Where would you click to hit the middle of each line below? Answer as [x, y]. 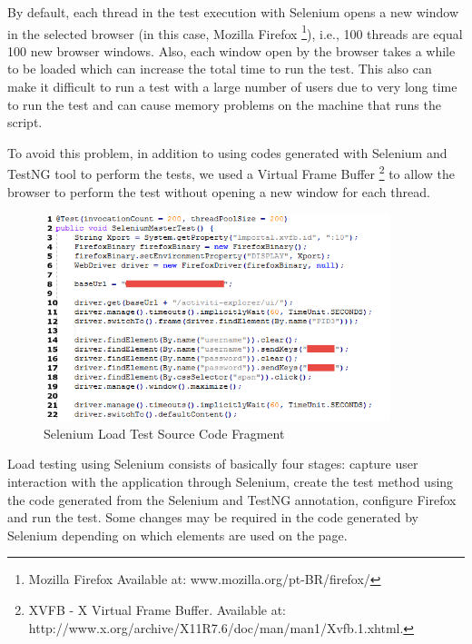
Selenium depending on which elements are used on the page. [177, 535]
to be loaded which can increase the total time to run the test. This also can [220, 69]
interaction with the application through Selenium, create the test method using [231, 481]
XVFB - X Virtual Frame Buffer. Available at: [157, 609]
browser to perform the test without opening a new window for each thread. [219, 191]
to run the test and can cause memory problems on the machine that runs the [224, 104]
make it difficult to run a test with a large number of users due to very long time [232, 87]
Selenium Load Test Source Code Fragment [164, 433]
